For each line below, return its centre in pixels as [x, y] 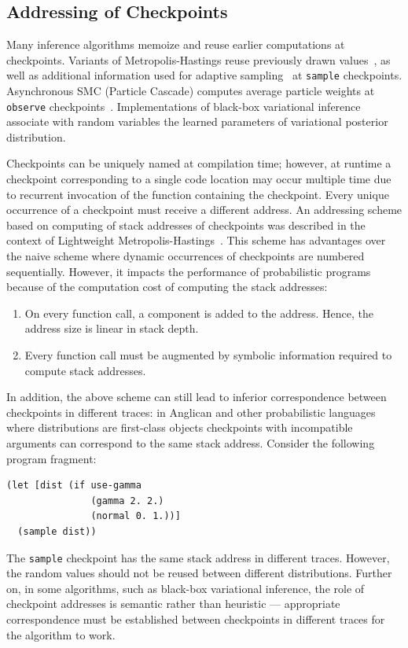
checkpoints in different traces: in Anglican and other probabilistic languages [191, 412]
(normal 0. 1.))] [136, 516]
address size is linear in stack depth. [112, 328]
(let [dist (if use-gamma [74, 486]
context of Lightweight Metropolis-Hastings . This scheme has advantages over [196, 240]
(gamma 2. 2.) [127, 501]
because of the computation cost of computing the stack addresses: [167, 287]
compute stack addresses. [85, 370]
